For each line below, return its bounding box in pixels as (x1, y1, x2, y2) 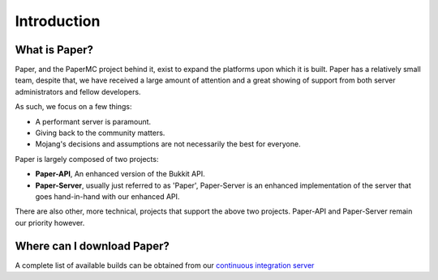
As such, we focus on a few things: (15, 102, 132, 112)
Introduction (15, 12, 101, 30)
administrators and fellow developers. (15, 87, 141, 96)
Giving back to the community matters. (35, 128, 165, 138)
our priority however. (15, 218, 85, 227)
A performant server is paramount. (35, 117, 152, 126)
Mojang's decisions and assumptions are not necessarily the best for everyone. (35, 139, 301, 149)
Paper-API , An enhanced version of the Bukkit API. (35, 169, 206, 179)
